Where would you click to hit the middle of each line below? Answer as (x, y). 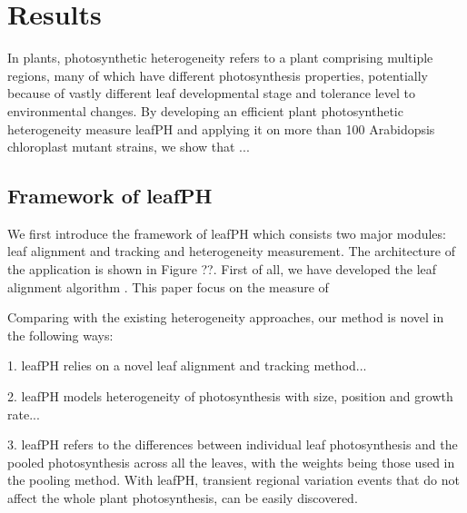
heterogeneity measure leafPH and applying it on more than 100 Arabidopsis (221, 128)
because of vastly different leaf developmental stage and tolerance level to (212, 93)
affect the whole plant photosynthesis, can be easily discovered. (183, 498)
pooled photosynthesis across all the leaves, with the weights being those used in (231, 462)
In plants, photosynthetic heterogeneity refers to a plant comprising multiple (220, 58)
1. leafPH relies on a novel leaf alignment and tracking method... (187, 365)
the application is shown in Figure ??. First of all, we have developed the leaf (222, 269)
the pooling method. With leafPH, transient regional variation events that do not (233, 480)
